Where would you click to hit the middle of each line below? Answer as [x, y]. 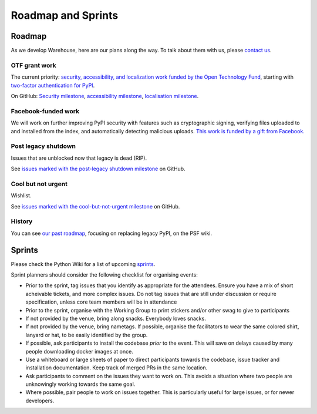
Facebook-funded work [45, 111]
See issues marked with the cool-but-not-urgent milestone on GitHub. [95, 206]
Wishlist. [21, 196]
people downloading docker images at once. [79, 351]
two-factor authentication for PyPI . [53, 85]
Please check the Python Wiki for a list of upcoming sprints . [83, 264]
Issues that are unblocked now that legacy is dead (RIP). [79, 158]
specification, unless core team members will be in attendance [101, 302]
